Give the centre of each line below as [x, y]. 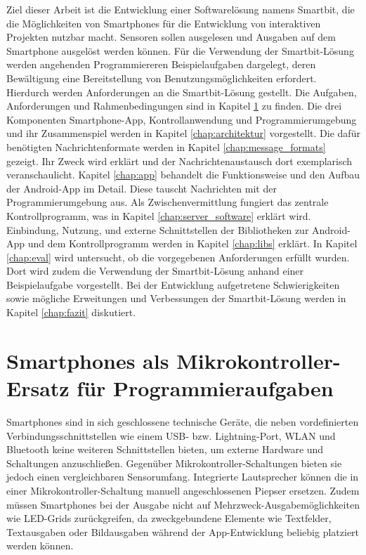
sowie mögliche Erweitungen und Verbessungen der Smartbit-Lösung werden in [176, 298]
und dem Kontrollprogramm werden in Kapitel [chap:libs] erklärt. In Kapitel [192, 243]
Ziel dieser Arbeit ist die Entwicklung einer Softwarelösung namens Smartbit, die [181, 9]
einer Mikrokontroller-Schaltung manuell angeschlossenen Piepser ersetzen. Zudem [183, 490]
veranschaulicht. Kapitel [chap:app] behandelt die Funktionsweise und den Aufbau [183, 175]
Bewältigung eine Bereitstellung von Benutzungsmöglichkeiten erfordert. [162, 78]
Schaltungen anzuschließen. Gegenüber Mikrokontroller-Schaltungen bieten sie [174, 463]
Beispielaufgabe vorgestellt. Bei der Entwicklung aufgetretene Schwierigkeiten [173, 284]
